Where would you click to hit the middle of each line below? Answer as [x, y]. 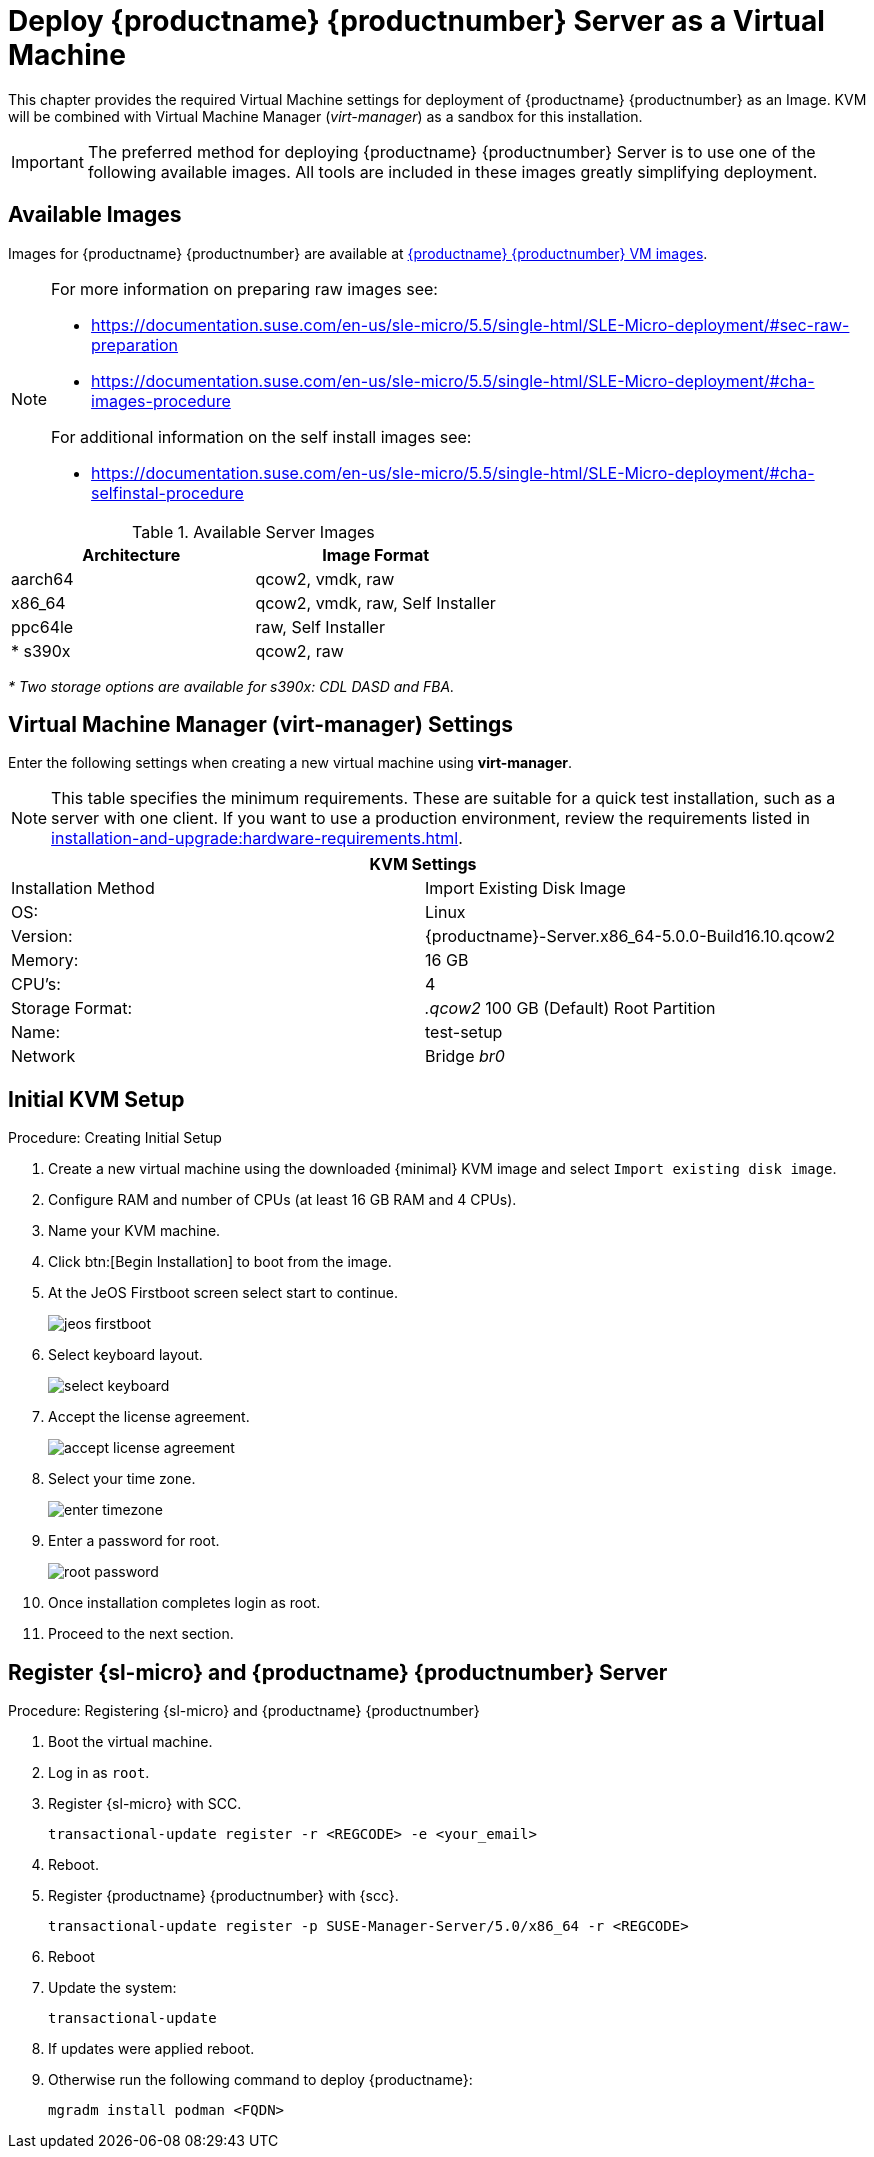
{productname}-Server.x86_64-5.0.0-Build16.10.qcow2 [630, 936]
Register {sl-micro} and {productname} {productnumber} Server [338, 1672]
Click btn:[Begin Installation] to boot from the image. [220, 1262]
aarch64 [42, 578]
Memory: [45, 960]
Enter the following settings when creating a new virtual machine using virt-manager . [290, 763]
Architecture [131, 554]
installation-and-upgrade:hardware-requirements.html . [257, 838]
